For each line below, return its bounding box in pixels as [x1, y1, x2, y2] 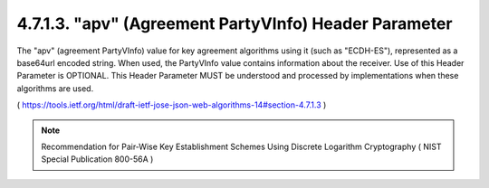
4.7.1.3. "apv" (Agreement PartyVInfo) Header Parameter [16, 14, 453, 33]
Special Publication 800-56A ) [41, 154, 154, 164]
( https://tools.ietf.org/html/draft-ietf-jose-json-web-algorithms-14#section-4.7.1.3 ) [16, 99, 327, 110]
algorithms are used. [16, 82, 94, 94]
